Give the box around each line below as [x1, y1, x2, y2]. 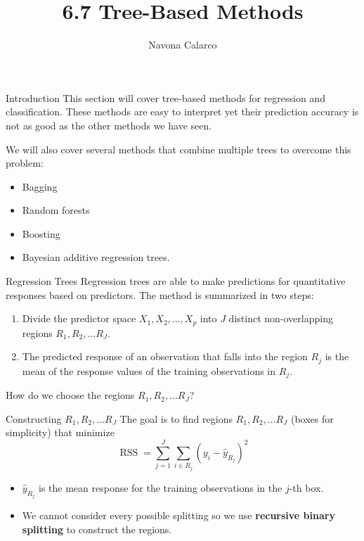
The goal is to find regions [119, 411, 233, 426]
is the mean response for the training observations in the [38, 480, 282, 495]
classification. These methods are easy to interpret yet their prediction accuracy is [6, 104, 359, 119]
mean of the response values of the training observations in [22, 363, 276, 378]
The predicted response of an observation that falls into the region [22, 349, 308, 364]
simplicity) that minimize [6, 425, 115, 440]
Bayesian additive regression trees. [22, 250, 170, 265]
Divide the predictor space [22, 311, 136, 326]
